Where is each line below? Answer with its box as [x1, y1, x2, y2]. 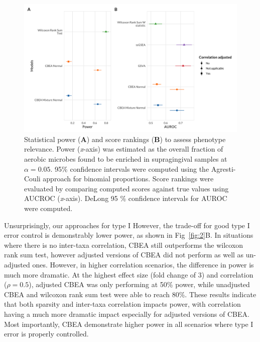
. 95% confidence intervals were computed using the [50, 163, 209, 174]
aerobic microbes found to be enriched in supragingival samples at [24, 154, 227, 164]
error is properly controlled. [4, 328, 89, 339]
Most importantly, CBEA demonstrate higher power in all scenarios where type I [4, 318, 253, 329]
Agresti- [211, 163, 236, 174]
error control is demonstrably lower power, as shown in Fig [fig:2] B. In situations [4, 230, 253, 240]
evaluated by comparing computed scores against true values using [24, 183, 229, 193]
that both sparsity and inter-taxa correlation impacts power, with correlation [4, 299, 241, 309]
